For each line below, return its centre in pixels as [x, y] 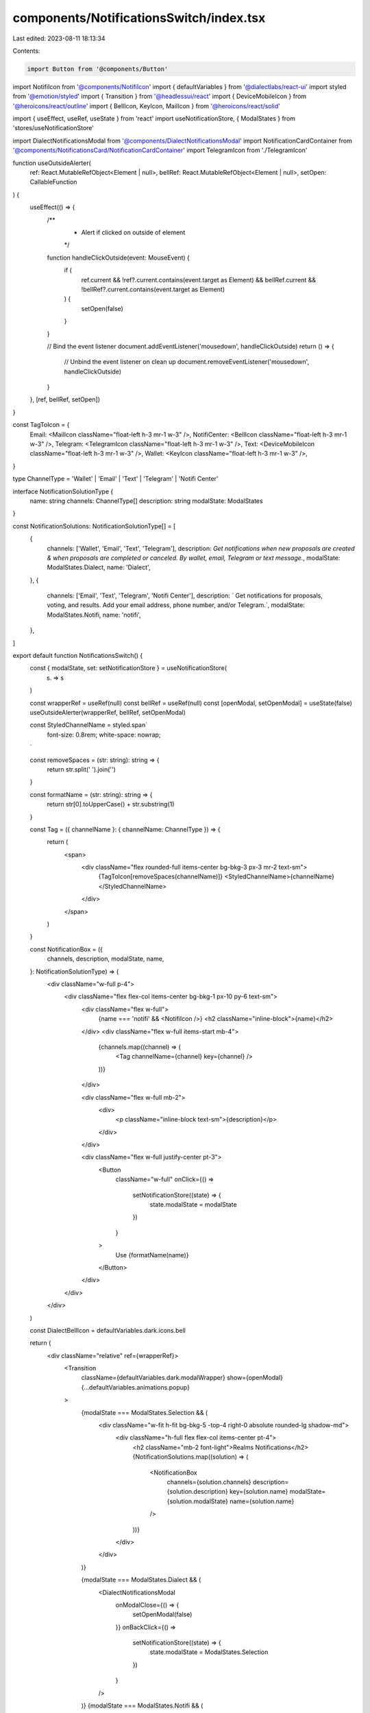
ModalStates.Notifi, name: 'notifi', [94, 615]
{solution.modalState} [198, 1501]
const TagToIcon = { [41, 425]
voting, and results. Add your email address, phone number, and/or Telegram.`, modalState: [176, 605]
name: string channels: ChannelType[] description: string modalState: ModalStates [146, 501]
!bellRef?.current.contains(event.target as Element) [153, 289]
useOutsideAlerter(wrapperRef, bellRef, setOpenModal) [108, 712]
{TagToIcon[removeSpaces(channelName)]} [161, 876]
